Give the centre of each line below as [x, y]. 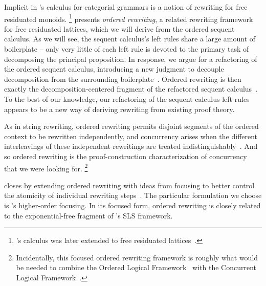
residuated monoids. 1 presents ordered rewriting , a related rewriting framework [129, 18]
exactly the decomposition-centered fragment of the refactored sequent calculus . [131, 89]
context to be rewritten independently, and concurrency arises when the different [131, 136]
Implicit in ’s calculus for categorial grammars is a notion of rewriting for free [126, 7]
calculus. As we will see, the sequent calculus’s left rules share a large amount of [130, 39]
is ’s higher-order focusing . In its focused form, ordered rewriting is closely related [132, 205]
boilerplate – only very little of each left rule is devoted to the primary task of [127, 49]
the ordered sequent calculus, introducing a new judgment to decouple [114, 69]
